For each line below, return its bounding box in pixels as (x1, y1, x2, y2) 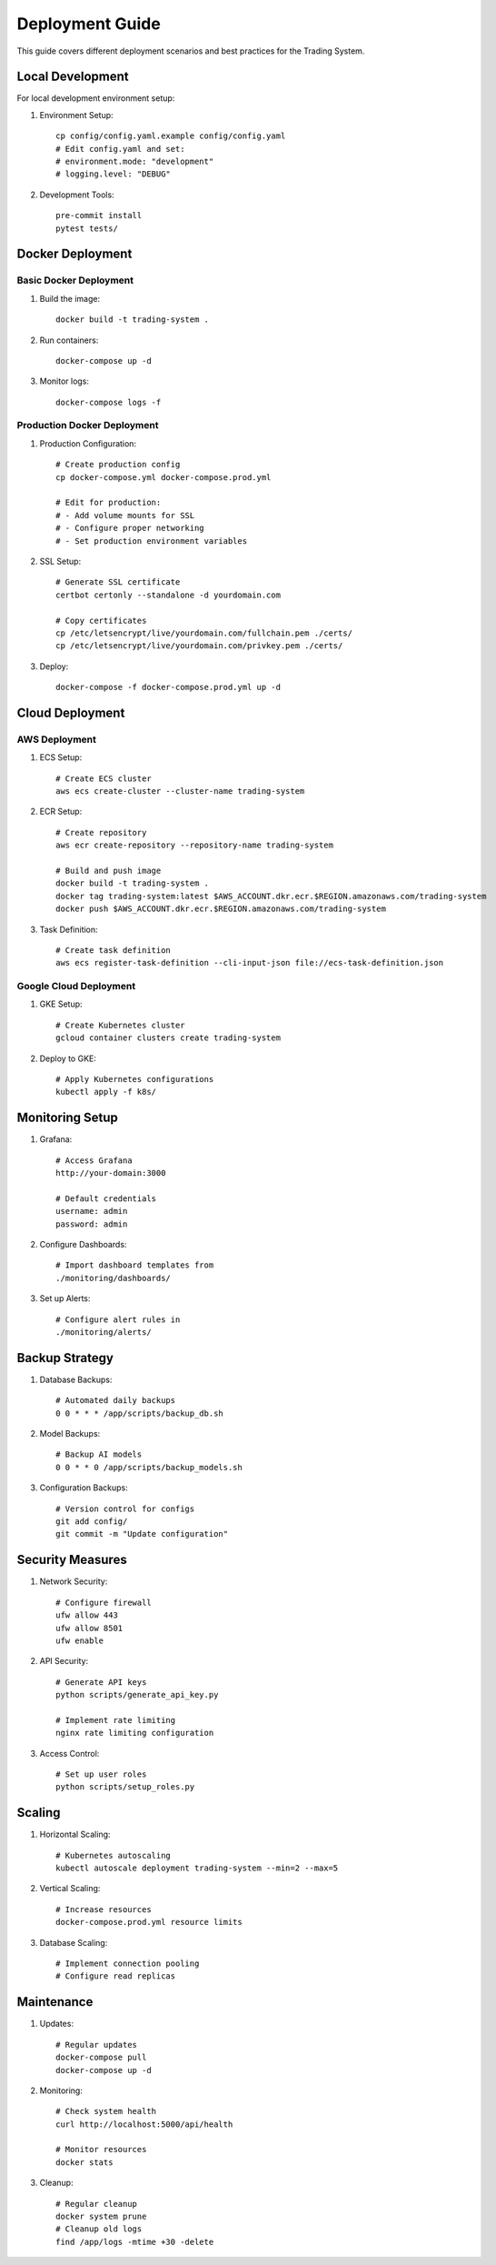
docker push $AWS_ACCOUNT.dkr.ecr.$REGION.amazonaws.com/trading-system (55, 904, 386, 914)
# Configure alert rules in (55, 1314, 181, 1325)
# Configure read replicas (55, 1971, 176, 1981)
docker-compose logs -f (55, 396, 162, 407)
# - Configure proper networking (55, 523, 204, 534)
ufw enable (55, 1635, 104, 1646)
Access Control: (39, 1748, 100, 1759)
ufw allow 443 (55, 1610, 118, 1620)
